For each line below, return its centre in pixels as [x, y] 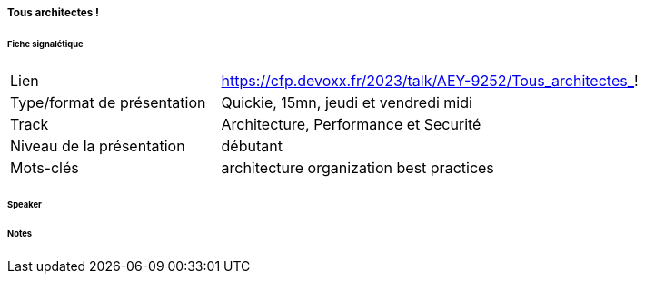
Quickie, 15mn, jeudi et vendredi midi [347, 102]
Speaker [25, 204]
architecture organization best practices [357, 167]
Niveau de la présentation [98, 145]
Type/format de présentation [108, 102]
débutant [252, 145]
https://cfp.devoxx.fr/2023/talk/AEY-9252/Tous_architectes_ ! [430, 80]
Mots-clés [45, 167]
